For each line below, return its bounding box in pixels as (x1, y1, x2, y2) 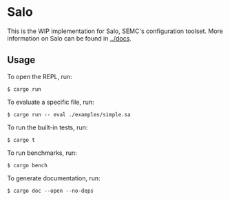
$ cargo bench (7, 162, 48, 169)
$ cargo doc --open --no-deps (7, 187, 94, 194)
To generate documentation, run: (7, 173, 101, 182)
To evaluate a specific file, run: (7, 98, 94, 106)
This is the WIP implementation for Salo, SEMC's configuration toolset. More (7, 27, 224, 35)
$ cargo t (7, 136, 36, 143)
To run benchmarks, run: (7, 149, 77, 157)
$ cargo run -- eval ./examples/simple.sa (7, 111, 131, 118)
